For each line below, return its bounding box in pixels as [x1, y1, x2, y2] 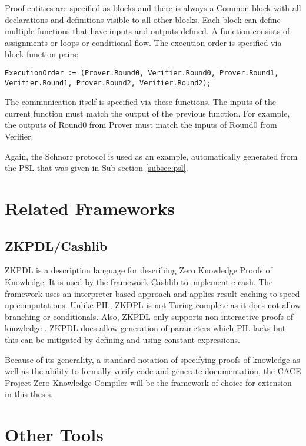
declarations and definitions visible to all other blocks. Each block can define [5, 13, 281, 25]
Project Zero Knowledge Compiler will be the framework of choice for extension [5, 376, 292, 388]
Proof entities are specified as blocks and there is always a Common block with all [5, 2, 301, 14]
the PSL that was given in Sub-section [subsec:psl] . [5, 161, 188, 174]
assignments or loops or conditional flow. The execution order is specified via [5, 36, 282, 48]
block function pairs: [5, 48, 79, 60]
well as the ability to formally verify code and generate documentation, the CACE [5, 365, 301, 377]
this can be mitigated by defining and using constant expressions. [5, 333, 240, 345]
